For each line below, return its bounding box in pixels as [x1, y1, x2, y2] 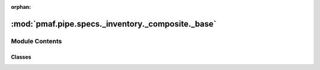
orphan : [11, 4, 31, 10]
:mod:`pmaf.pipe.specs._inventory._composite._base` [11, 18, 216, 29]
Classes [11, 53, 32, 61]
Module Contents [11, 37, 62, 45]
